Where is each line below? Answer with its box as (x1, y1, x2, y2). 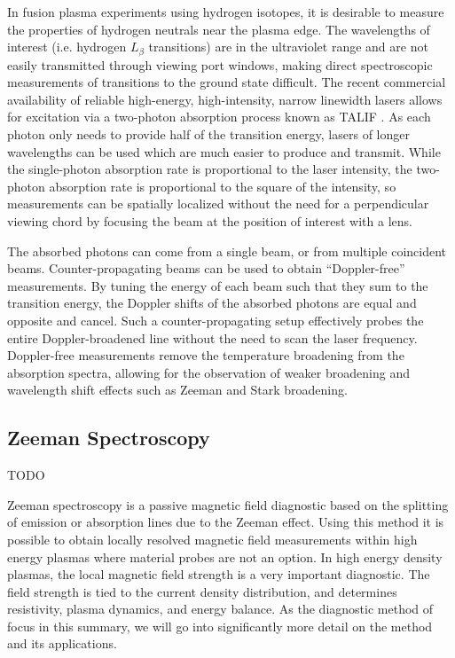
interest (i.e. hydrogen (7, 37, 127, 56)
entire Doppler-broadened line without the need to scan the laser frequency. (7, 328, 418, 347)
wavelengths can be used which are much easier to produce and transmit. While (7, 142, 441, 161)
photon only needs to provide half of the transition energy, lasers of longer (7, 125, 410, 144)
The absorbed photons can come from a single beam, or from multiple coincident (7, 241, 447, 260)
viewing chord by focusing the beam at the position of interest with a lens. (7, 211, 412, 230)
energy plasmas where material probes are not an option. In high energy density (7, 547, 443, 566)
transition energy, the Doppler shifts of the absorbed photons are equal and (7, 294, 417, 312)
